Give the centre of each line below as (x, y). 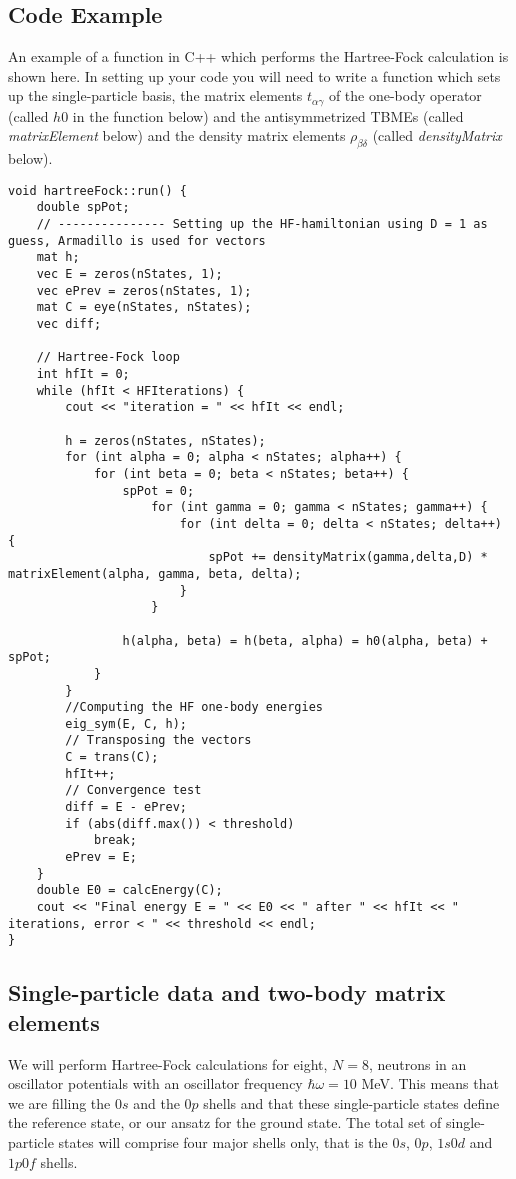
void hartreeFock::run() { (97, 190)
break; (115, 840)
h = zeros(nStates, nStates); (165, 440)
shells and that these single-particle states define (351, 1102)
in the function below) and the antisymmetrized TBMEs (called (268, 115)
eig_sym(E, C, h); (126, 723)
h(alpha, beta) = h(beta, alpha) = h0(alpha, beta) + (305, 640)
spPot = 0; (158, 490)
